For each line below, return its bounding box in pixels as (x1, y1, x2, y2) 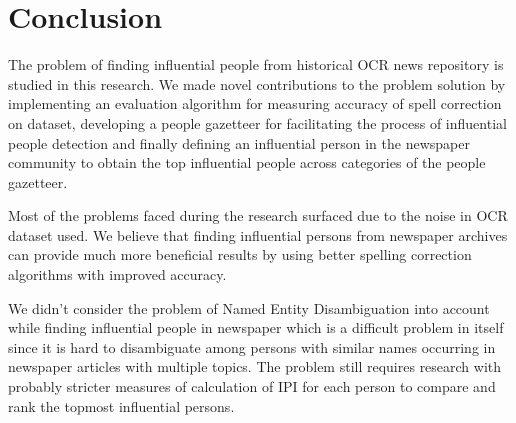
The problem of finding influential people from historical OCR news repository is (8, 54, 504, 75)
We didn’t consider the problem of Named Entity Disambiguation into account (8, 297, 490, 318)
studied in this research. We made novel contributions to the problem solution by (8, 73, 506, 94)
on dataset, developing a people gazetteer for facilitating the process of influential (8, 112, 507, 133)
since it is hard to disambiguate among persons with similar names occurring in (8, 336, 496, 357)
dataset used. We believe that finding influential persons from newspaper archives (8, 224, 508, 245)
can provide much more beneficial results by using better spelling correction (8, 244, 472, 265)
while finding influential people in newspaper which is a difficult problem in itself (8, 317, 504, 338)
